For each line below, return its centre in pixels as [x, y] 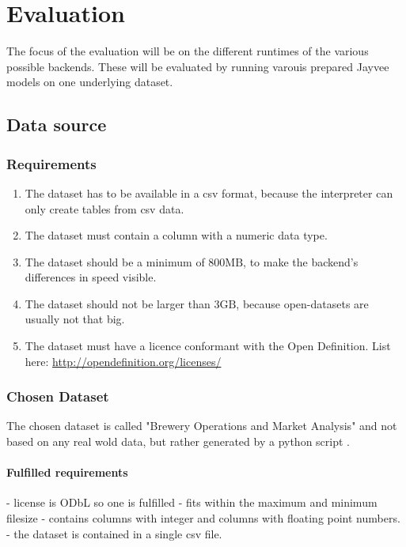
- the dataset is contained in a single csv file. [114, 533]
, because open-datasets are [302, 303]
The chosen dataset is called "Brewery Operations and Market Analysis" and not [202, 426]
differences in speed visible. [91, 277]
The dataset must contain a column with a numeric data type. [176, 235]
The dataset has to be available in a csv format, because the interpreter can [209, 192]
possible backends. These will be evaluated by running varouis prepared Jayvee [198, 66]
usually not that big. [75, 319]
